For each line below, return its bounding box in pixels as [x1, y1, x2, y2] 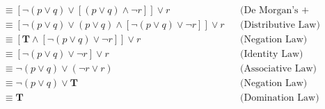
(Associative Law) [240, 64, 317, 74]
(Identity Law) [240, 49, 303, 60]
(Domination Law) [240, 93, 319, 103]
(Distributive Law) [240, 20, 320, 31]
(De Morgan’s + [240, 6, 310, 16]
